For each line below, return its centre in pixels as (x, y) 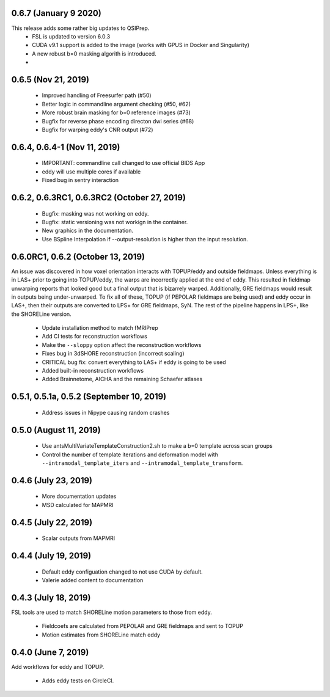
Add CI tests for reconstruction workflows (95, 337)
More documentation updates (79, 496)
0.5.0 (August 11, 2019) (56, 430)
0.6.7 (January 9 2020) (57, 13)
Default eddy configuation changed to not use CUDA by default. (122, 572)
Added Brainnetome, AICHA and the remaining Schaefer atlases (122, 379)
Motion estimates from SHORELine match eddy (101, 635)
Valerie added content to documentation (93, 580)
